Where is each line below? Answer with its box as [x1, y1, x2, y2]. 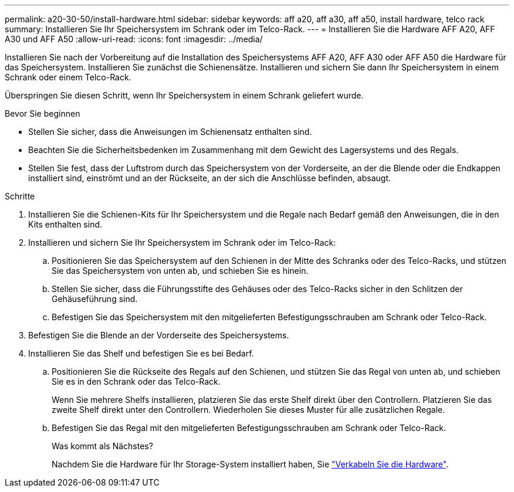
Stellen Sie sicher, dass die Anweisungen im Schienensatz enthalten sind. [28, 127, 312, 137]
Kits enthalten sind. [28, 219, 103, 229]
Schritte [5, 191, 35, 201]
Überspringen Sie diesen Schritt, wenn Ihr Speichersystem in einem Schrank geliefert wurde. [5, 90, 364, 100]
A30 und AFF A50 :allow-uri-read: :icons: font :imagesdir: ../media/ [5, 34, 263, 44]
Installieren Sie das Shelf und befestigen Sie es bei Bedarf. [28, 348, 254, 358]
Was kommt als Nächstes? [52, 441, 153, 451]
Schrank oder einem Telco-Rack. [5, 72, 131, 82]
